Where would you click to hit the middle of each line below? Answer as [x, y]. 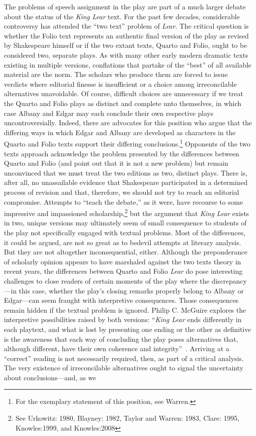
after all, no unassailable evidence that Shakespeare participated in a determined [126, 182]
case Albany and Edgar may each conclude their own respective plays [109, 113]
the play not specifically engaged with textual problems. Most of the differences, [125, 232]
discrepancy [229, 280]
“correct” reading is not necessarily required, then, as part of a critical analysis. [124, 358]
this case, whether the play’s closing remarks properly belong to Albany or [131, 290]
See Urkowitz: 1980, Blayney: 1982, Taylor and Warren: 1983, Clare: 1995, [128, 418]
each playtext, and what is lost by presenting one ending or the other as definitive [128, 329]
